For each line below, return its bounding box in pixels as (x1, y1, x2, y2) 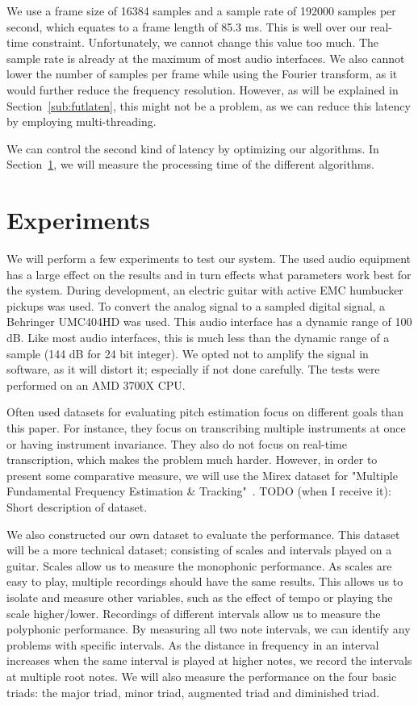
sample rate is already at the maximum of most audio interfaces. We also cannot (6, 49, 405, 66)
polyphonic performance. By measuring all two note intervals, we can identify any (6, 620, 411, 637)
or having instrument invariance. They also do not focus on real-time (6, 435, 347, 452)
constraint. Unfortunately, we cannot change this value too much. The (31, 34, 379, 51)
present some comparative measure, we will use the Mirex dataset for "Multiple (6, 466, 398, 483)
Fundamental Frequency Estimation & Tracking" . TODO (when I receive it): (6, 483, 391, 499)
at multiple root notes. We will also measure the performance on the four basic (6, 667, 397, 684)
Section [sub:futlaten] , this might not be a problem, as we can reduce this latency (6, 97, 411, 114)
